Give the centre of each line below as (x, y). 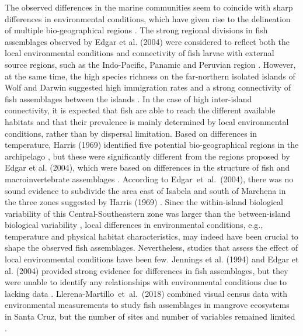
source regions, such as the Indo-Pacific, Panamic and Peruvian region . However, (150, 64)
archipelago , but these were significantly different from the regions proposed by (147, 156)
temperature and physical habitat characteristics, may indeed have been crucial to (151, 236)
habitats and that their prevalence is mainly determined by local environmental (147, 121)
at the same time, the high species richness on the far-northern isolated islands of (150, 76)
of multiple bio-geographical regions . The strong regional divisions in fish (136, 30)
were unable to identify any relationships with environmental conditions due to (146, 282)
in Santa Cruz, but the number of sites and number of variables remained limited (150, 316)
